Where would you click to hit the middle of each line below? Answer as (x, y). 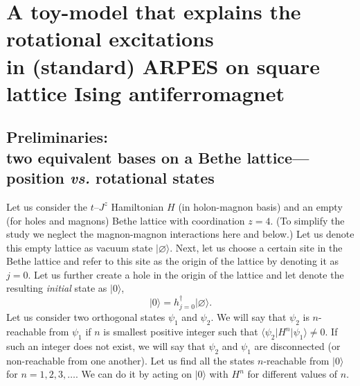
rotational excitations (110, 38)
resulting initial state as (57, 288)
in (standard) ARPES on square (163, 65)
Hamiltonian (137, 206)
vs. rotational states (142, 178)
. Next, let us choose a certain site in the (256, 247)
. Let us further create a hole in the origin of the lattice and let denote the (186, 274)
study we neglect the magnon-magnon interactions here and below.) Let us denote (180, 234)
